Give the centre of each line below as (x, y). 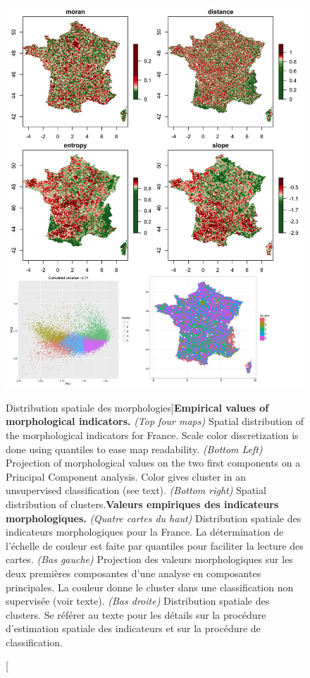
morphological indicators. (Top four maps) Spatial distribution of (155, 421)
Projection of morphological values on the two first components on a (153, 463)
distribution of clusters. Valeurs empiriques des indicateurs (142, 504)
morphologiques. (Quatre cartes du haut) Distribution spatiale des (154, 518)
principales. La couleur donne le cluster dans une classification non (150, 587)
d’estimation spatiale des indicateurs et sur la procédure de (133, 628)
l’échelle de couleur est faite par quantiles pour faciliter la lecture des (155, 545)
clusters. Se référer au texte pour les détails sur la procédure (136, 614)
